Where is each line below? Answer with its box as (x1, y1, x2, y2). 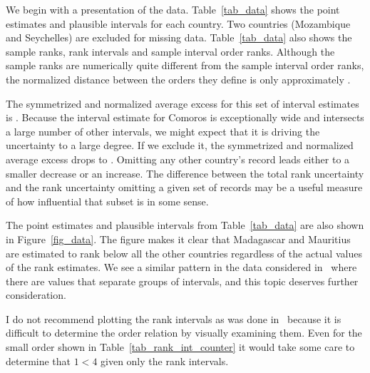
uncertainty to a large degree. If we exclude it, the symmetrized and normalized (6, 138, 354, 153)
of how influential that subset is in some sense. (6, 193, 209, 208)
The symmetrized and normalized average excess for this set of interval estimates (6, 96, 359, 111)
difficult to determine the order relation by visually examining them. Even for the (6, 325, 362, 340)
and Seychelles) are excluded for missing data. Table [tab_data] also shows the (6, 30, 352, 45)
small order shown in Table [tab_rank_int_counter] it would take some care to (6, 339, 355, 354)
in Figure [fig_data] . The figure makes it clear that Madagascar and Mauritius (6, 231, 351, 246)
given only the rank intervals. (101, 353, 229, 368)
